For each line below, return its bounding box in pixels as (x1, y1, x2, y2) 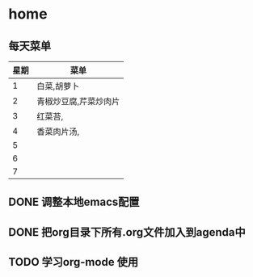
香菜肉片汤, (36, 126, 80, 137)
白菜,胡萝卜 (36, 81, 80, 91)
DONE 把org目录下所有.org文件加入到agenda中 (8, 225, 246, 239)
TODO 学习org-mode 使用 (8, 255, 139, 269)
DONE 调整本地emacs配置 (8, 195, 140, 209)
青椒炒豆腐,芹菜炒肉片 (36, 96, 120, 107)
